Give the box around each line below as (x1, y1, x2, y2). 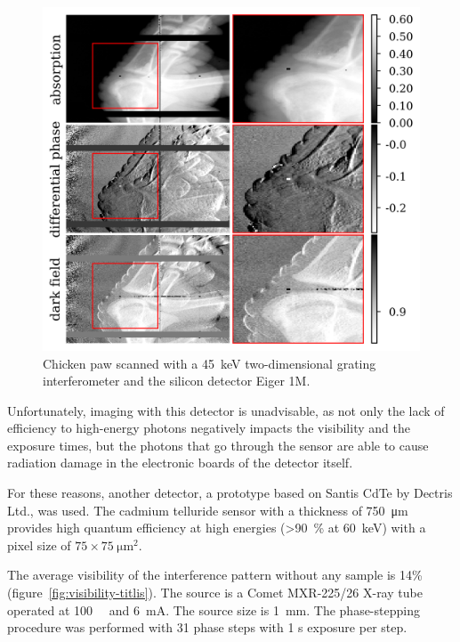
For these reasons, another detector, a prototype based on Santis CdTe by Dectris (7, 484, 453, 502)
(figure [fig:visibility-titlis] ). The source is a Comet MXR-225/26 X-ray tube (7, 583, 423, 602)
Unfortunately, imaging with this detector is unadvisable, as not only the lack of (7, 401, 445, 419)
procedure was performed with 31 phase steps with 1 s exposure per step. (7, 618, 408, 637)
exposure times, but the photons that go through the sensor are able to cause (7, 435, 429, 454)
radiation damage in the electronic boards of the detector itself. (7, 453, 353, 472)
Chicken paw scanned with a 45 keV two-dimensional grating (43, 354, 376, 372)
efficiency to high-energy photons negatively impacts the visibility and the (7, 419, 410, 437)
